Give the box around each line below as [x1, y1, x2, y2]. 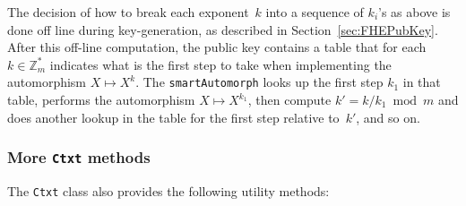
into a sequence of [265, 3, 364, 21]
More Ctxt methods [7, 146, 151, 168]
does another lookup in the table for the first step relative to [7, 107, 340, 126]
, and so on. [356, 107, 420, 126]
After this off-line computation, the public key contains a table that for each [7, 38, 427, 56]
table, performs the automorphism [7, 90, 195, 109]
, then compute [247, 90, 332, 109]
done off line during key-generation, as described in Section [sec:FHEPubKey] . [7, 20, 438, 39]
